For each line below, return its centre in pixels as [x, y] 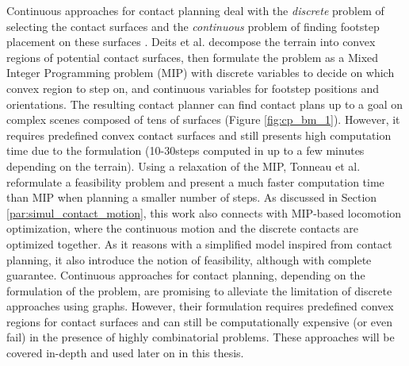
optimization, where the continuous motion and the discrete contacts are [183, 228]
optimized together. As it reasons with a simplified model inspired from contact [199, 243]
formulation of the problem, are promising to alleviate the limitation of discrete [199, 290]
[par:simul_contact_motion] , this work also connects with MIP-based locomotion [204, 212]
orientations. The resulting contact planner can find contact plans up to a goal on [205, 104]
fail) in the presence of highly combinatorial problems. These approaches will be [201, 337]
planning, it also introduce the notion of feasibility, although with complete [189, 259]
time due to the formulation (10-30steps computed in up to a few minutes [185, 150]
